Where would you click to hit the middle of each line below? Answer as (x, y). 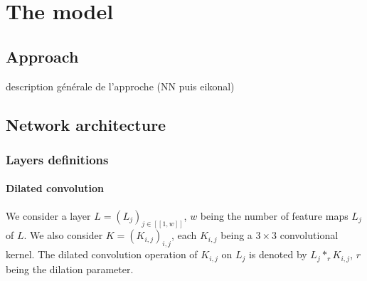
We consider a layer (48, 215)
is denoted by (278, 254)
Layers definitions (57, 159)
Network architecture (86, 124)
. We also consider (63, 235)
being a (236, 235)
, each (184, 235)
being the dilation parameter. (70, 269)
